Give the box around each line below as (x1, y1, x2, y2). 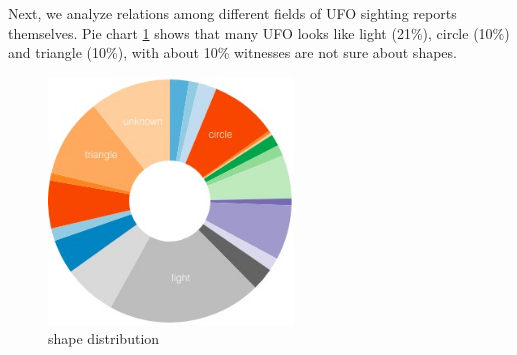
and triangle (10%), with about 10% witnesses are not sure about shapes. (8, 42, 457, 63)
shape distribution (48, 328, 160, 349)
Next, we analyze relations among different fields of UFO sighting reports (8, 3, 457, 23)
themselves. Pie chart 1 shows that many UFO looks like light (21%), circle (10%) (8, 22, 510, 43)
